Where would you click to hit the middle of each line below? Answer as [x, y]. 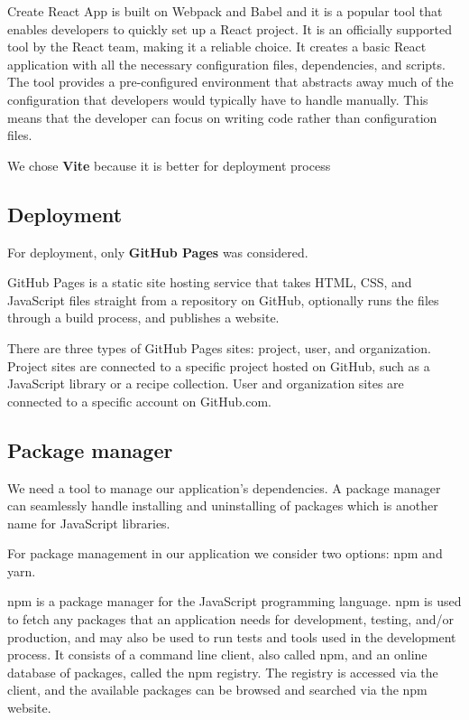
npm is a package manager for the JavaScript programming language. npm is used [234, 601]
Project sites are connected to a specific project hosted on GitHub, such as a [219, 365]
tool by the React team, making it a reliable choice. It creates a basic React [217, 47]
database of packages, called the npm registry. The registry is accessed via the [223, 672]
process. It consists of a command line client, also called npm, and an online [217, 655]
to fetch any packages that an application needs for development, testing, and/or [230, 619]
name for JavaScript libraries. [89, 523]
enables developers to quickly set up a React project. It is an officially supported [230, 28]
